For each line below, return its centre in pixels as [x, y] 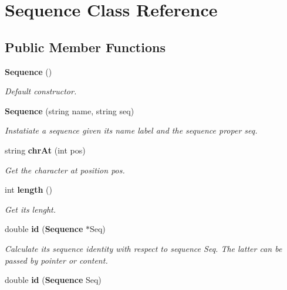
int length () [29, 190]
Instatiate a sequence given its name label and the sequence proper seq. [131, 130]
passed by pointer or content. [56, 260]
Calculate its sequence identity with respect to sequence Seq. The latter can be [143, 248]
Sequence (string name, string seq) [70, 110]
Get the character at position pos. [65, 170]
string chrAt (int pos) [45, 150]
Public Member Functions [85, 47]
